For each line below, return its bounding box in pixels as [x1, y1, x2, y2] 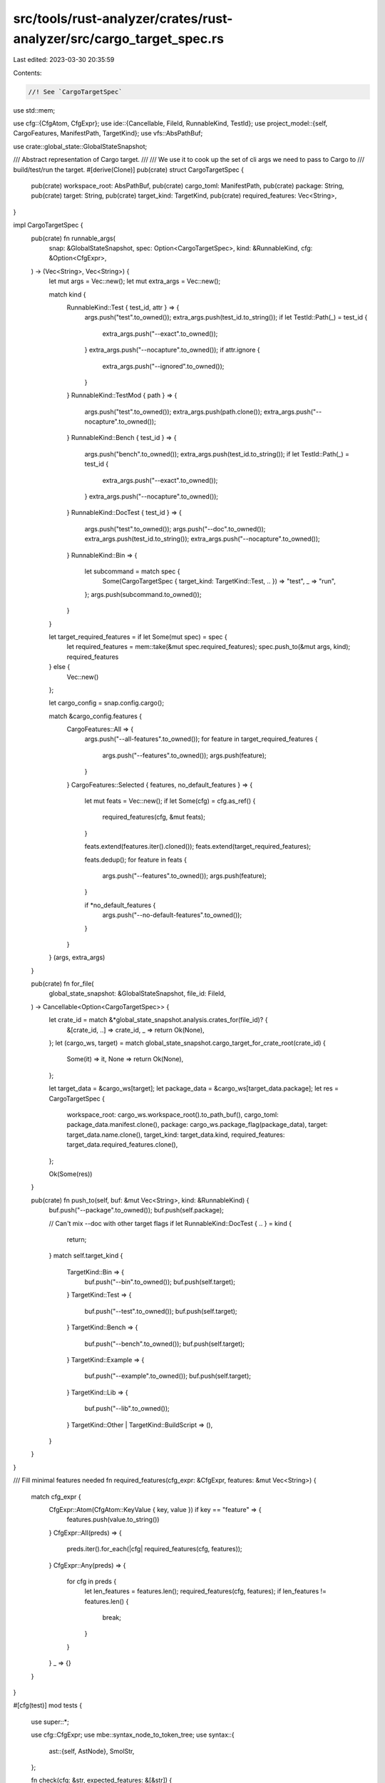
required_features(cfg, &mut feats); [102, 813, 206, 822]
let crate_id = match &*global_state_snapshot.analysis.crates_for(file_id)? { [48, 1016, 268, 1024]
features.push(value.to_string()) [66, 1516, 160, 1524]
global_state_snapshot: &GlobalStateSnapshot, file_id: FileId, [48, 989, 226, 998]
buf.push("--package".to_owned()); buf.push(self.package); [48, 1206, 224, 1215]
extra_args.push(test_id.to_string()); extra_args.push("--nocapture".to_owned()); [84, 535, 320, 543]
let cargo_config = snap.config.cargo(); [48, 699, 164, 707]
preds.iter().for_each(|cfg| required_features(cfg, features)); [66, 1545, 242, 1553]
